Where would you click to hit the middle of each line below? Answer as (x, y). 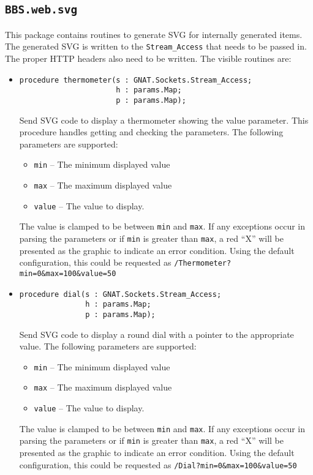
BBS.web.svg (41, 10)
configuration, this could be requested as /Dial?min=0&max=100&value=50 (158, 464)
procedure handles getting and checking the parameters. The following (151, 132)
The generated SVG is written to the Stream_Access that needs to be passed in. (156, 46)
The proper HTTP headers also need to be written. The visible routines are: (148, 58)
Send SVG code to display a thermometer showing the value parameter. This (164, 120)
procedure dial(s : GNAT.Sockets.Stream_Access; (120, 294)
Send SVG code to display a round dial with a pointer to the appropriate (156, 334)
